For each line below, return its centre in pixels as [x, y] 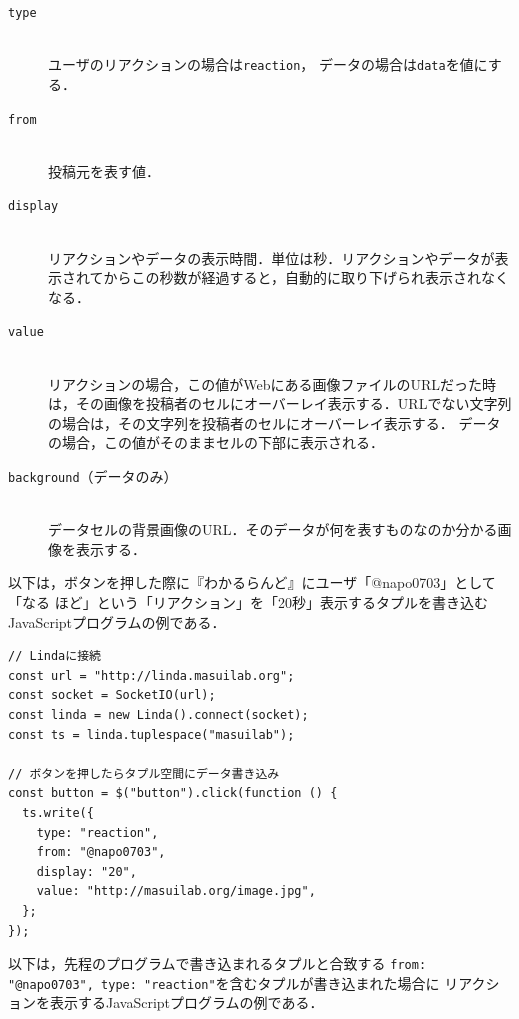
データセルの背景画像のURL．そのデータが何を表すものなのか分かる [273, 529]
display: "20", [86, 871]
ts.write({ [58, 812]
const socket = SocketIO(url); [112, 695]
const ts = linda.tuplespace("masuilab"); [151, 734]
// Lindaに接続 [54, 656]
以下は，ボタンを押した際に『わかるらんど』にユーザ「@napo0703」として [252, 582]
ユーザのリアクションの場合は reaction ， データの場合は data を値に [268, 64]
